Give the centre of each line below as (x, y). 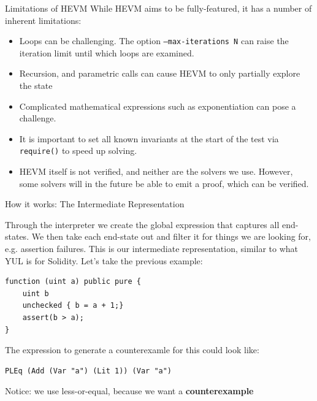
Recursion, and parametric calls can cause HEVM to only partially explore (160, 73)
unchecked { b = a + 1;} (73, 306)
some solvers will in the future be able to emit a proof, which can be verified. (164, 183)
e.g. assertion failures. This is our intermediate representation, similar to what (151, 249)
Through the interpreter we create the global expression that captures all (142, 224)
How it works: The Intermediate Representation (95, 204)
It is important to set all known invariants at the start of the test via (149, 138)
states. (17, 236)
